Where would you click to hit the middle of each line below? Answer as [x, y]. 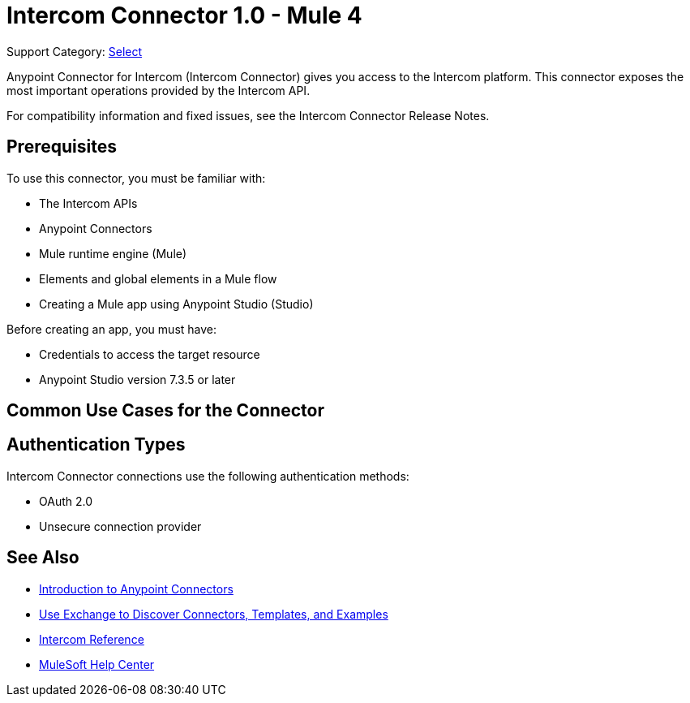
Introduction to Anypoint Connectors [136, 589]
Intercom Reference [92, 639]
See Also [43, 558]
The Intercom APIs [88, 203]
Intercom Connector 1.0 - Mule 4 [184, 15]
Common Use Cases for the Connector [165, 411]
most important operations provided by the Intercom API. [159, 90]
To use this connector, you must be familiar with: [136, 178]
